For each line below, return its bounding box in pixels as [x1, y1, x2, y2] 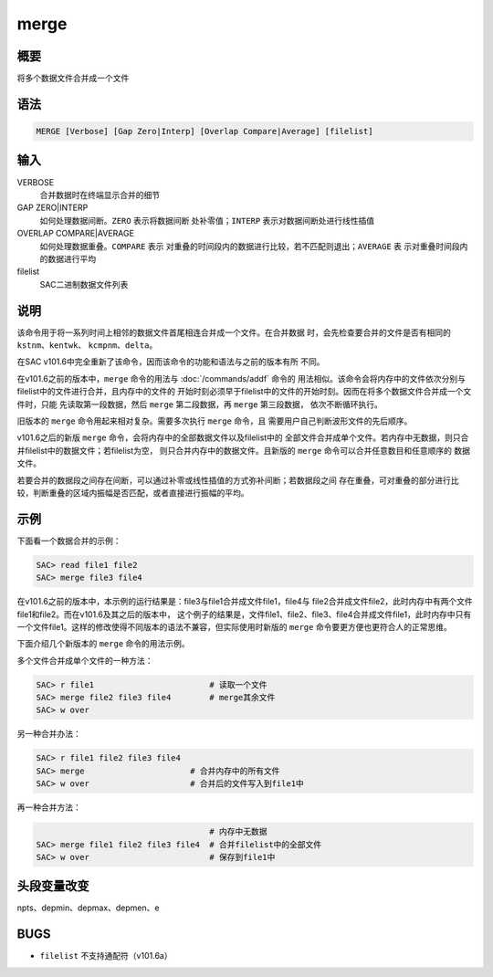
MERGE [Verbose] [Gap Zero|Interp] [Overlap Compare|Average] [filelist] [36, 126, 373, 137]
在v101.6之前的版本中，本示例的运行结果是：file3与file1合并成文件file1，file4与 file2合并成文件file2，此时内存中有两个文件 [16, 596, 474, 607]
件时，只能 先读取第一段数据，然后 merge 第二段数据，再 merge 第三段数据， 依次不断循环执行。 [16, 398, 383, 410]
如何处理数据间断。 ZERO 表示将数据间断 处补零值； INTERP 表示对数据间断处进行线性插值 [39, 215, 375, 226]
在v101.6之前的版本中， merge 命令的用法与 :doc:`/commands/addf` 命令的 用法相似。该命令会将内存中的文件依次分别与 [16, 373, 466, 383]
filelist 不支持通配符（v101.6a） [39, 951, 173, 961]
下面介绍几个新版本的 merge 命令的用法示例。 [16, 638, 191, 649]
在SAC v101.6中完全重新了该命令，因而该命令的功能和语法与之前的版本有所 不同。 [16, 356, 325, 367]
